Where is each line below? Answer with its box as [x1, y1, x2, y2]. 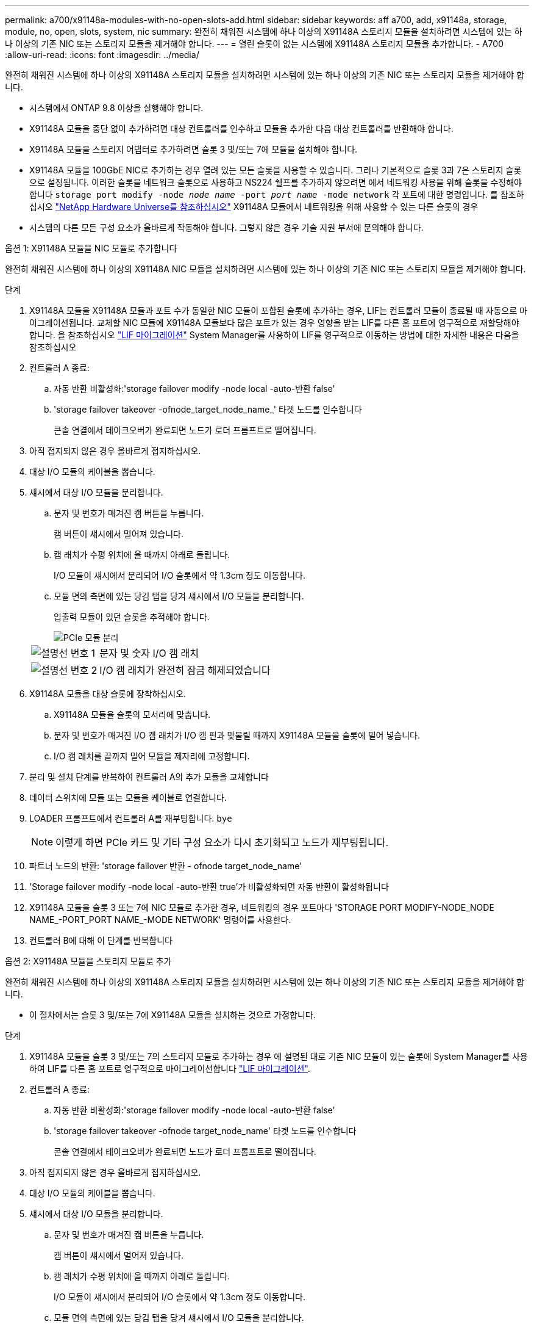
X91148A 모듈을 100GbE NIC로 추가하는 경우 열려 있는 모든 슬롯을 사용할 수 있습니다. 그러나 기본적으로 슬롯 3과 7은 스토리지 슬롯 [29, 165, 522, 175]
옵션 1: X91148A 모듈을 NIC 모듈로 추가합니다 [5, 243, 177, 253]
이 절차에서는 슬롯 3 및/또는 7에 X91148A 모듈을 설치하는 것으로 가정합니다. [29, 1010, 316, 1020]
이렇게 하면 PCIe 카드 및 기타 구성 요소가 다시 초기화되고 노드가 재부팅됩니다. [55, 836, 389, 848]
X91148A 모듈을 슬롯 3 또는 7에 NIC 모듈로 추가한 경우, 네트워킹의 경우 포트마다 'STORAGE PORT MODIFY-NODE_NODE [29, 902, 494, 913]
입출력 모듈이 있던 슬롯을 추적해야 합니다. [54, 612, 210, 622]
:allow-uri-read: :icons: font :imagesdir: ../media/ [5, 49, 199, 60]
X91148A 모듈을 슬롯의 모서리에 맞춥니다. [54, 709, 211, 720]
